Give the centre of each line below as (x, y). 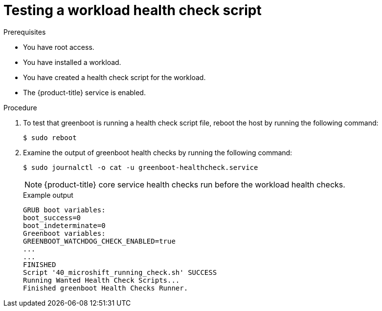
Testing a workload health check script (133, 10)
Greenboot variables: (64, 233)
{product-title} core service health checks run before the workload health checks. (195, 184)
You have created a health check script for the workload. (114, 77)
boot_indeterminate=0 (64, 225)
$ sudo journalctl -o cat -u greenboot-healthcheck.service (141, 167)
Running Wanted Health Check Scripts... (101, 280)
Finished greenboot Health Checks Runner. (106, 288)
